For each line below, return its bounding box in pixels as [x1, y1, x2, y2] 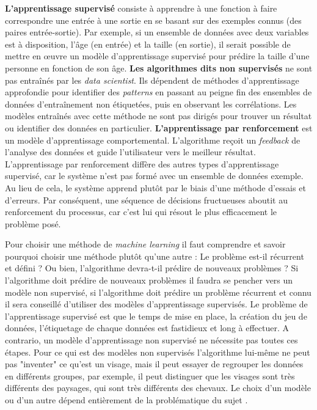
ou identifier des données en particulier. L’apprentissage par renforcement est [5, 121, 313, 134]
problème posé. [5, 217, 61, 230]
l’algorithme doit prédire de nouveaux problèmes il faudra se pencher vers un [5, 274, 293, 287]
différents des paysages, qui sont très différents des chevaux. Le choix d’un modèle [5, 381, 311, 394]
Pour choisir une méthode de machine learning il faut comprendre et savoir [5, 238, 286, 251]
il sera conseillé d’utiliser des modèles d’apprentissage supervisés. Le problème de [5, 298, 308, 310]
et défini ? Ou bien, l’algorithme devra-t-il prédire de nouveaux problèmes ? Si [5, 262, 299, 274]
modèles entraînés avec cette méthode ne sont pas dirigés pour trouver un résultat [5, 109, 312, 122]
